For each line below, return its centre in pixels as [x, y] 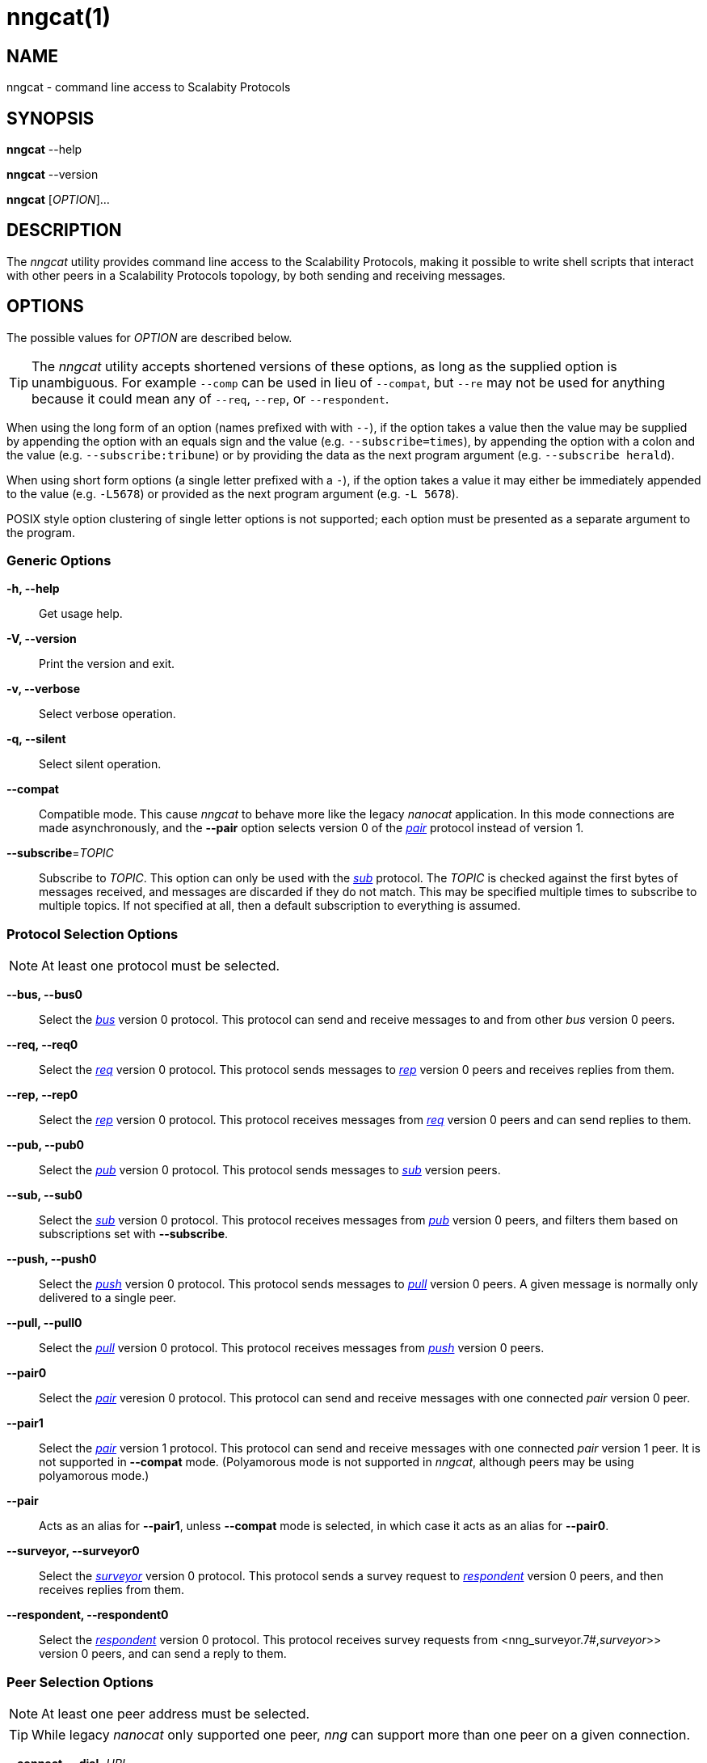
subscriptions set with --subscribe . [134, 1234]
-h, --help [33, 589]
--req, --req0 [42, 1045]
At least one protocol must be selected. [161, 966]
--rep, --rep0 [42, 1095]
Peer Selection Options [80, 1682]
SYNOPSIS [50, 118]
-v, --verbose [44, 689]
